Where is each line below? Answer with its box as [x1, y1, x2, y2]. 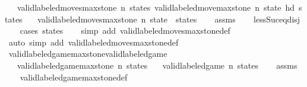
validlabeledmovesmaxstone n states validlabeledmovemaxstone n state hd [17, 1, 295, 13]
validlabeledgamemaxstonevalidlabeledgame [8, 47, 167, 60]
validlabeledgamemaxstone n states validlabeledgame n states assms [17, 59, 297, 71]
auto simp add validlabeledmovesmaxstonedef [8, 36, 179, 48]
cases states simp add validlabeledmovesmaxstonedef [20, 24, 230, 37]
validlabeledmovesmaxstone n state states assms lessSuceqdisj [37, 12, 300, 25]
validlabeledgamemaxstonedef [20, 70, 128, 83]
